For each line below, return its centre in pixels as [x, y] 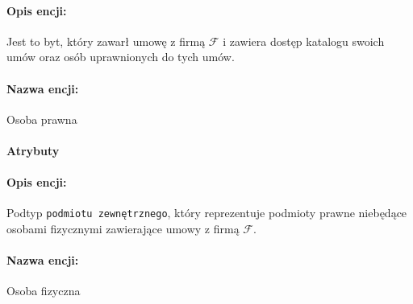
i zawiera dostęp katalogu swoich [304, 41]
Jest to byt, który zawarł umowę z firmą [106, 41]
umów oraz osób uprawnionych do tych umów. [121, 57]
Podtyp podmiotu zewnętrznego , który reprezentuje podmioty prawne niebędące [207, 213]
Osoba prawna [42, 119]
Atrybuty [33, 150]
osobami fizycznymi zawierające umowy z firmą [123, 229]
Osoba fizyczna [44, 291]
